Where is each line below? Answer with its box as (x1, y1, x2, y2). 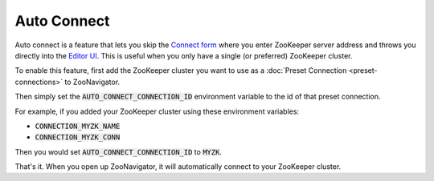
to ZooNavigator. (64, 77, 121, 86)
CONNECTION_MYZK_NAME (35, 121, 121, 131)
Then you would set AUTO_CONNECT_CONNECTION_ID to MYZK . (14, 147, 223, 156)
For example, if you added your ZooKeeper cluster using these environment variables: (14, 107, 300, 116)
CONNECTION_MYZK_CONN (35, 133, 121, 142)
